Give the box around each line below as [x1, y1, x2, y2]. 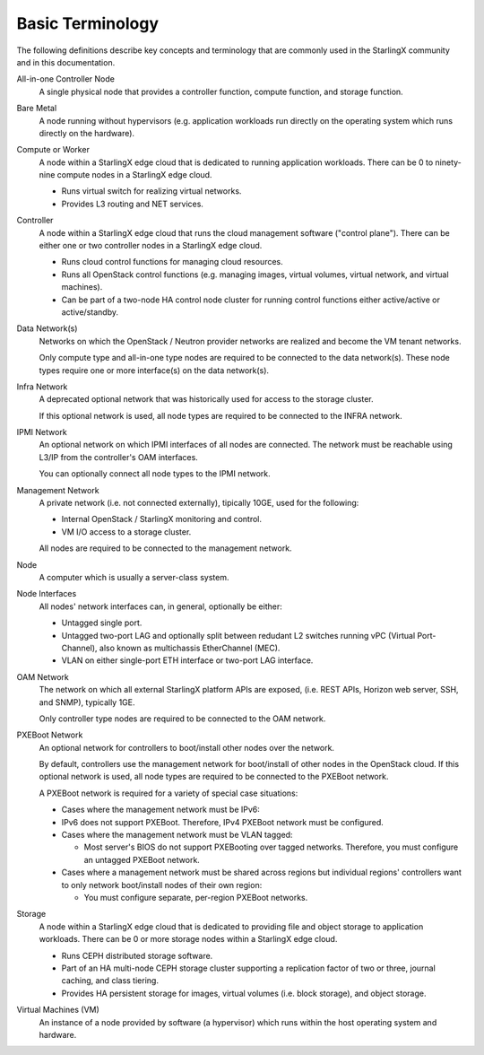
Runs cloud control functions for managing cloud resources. [61, 257, 284, 267]
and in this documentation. [16, 57, 116, 67]
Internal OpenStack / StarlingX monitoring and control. [61, 514, 262, 525]
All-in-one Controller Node [16, 74, 116, 84]
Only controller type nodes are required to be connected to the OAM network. [39, 713, 326, 724]
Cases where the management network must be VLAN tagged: [61, 830, 293, 841]
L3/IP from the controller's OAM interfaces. [39, 451, 199, 462]
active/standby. [61, 306, 118, 318]
